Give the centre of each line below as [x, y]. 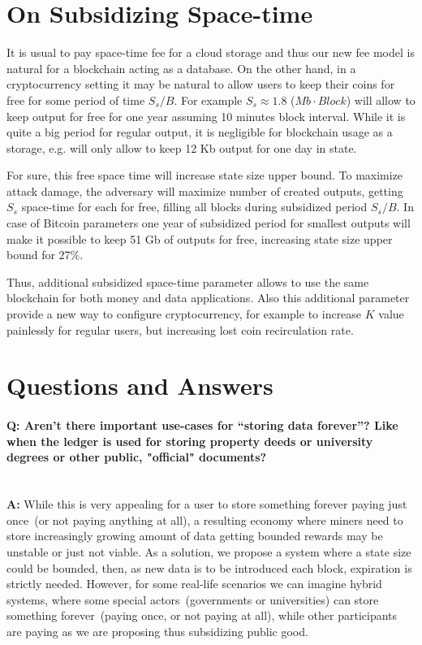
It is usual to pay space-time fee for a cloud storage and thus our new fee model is [211, 52]
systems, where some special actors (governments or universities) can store [193, 599]
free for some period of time [76, 100]
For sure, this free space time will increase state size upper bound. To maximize [205, 175]
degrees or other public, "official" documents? [137, 457]
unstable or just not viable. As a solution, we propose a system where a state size [209, 551]
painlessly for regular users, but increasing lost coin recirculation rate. [180, 329]
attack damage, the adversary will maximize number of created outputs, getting [205, 190]
